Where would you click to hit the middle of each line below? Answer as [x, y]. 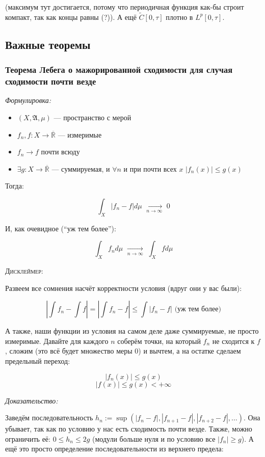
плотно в [179, 17]
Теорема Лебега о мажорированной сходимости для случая [119, 70]
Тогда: [15, 186]
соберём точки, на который [159, 341]
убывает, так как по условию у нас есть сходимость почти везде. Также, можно [129, 429]
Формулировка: [28, 100]
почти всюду [60, 152]
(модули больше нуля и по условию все [154, 438]
